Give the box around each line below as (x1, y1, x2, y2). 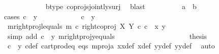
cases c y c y (4, 11, 96, 21)
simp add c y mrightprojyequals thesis (7, 30, 207, 41)
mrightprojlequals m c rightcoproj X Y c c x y (7, 21, 166, 31)
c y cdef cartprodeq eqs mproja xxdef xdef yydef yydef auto (7, 40, 215, 51)
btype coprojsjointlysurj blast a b (45, 1, 197, 11)
